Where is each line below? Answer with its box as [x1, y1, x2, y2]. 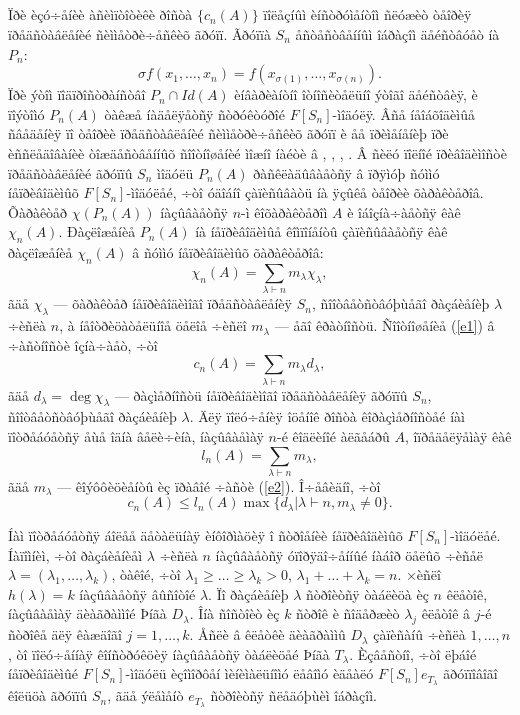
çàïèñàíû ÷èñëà [373, 624, 466, 645]
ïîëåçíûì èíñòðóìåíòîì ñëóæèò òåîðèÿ [263, 4, 472, 25]
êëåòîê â [421, 603, 471, 624]
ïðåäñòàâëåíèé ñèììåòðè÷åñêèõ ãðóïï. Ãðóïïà [8, 23, 271, 44]
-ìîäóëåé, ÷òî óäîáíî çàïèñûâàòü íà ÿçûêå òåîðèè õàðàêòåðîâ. [126, 182, 484, 203]
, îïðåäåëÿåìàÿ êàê [404, 425, 512, 446]
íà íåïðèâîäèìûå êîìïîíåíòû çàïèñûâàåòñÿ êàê [195, 221, 448, 242]
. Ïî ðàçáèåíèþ [208, 583, 289, 604]
